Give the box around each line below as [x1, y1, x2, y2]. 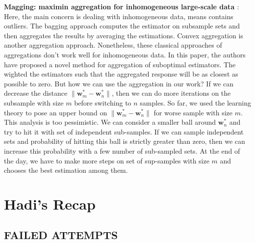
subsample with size [4, 97, 64, 108]
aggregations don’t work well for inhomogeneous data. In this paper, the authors [4, 49, 246, 59]
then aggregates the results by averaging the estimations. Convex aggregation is [4, 30, 243, 40]
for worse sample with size [153, 107, 232, 117]
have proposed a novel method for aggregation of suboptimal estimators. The [4, 59, 236, 69]
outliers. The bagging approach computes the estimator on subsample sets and [4, 21, 240, 31]
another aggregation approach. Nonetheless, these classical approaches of [4, 40, 222, 50]
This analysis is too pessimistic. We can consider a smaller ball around [4, 117, 216, 127]
